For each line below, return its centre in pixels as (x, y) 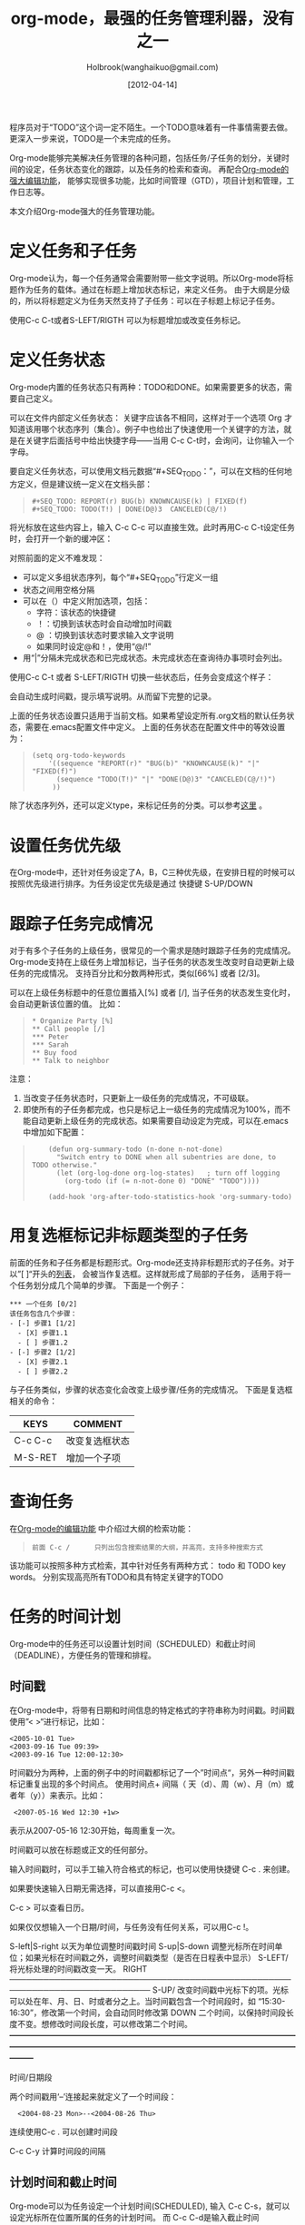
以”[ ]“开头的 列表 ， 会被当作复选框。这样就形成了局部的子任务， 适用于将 (146, 1274)
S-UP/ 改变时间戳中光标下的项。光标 (220, 1990)
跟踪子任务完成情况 (81, 924)
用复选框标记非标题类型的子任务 (129, 1236)
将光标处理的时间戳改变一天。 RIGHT (79, 1969)
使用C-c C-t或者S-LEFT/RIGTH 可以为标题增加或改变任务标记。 (128, 320)
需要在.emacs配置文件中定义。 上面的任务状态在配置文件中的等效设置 (155, 727)
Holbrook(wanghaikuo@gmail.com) (152, 67)
